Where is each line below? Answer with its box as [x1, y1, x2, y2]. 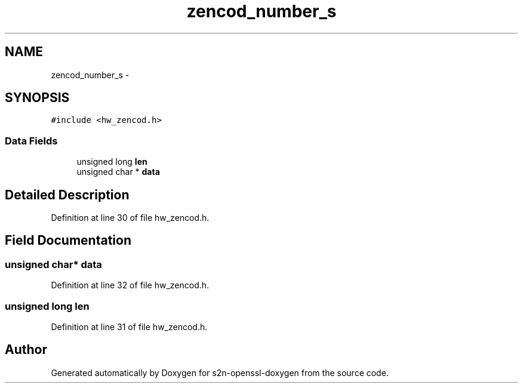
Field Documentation [5, 233, 131, 248]
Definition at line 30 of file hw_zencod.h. [51, 213, 210, 223]
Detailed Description [5, 187, 130, 202]
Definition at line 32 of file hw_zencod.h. [51, 280, 210, 291]
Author [5, 342, 47, 358]
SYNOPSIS [5, 90, 70, 106]
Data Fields [5, 134, 58, 147]
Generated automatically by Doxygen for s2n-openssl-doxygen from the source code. [51, 367, 389, 378]
